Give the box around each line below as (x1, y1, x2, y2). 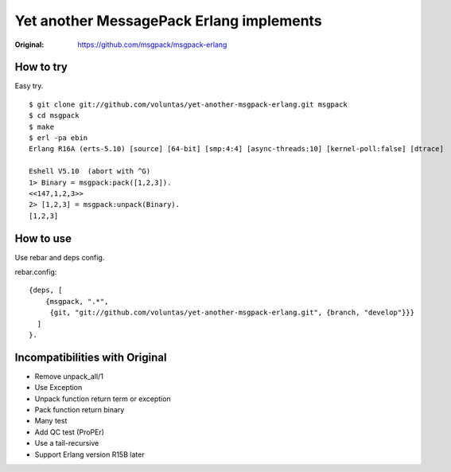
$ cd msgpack (29, 111, 80, 120)
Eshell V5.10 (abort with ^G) (29, 167, 151, 176)
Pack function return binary (34, 405, 125, 415)
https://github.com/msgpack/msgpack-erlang (77, 40, 227, 49)
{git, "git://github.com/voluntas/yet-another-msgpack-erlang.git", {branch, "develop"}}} (49, 308, 415, 318)
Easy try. (14, 81, 44, 91)
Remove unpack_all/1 (34, 371, 103, 381)
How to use (14, 232, 72, 245)
